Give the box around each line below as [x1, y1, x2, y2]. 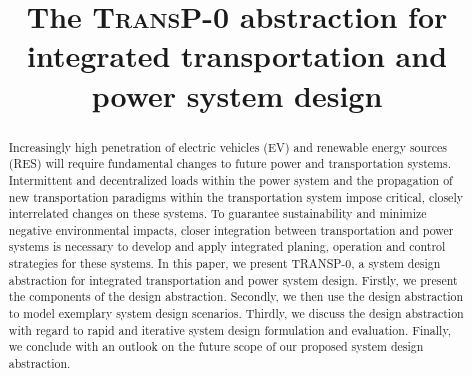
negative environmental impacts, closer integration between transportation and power [8, 221, 454, 238]
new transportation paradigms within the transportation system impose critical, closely [8, 188, 463, 205]
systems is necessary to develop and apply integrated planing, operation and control [8, 238, 446, 255]
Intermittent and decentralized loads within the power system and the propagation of [8, 171, 453, 188]
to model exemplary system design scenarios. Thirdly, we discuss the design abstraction [8, 305, 464, 322]
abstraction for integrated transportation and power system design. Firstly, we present [8, 271, 458, 288]
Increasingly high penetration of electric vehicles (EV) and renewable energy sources [8, 138, 448, 155]
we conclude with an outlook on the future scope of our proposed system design [8, 338, 424, 355]
